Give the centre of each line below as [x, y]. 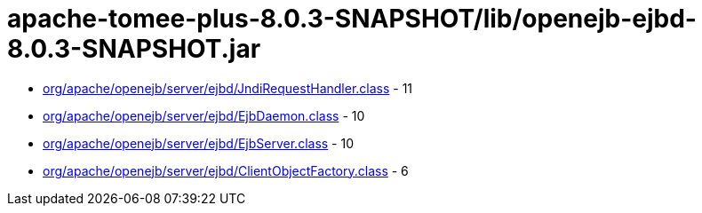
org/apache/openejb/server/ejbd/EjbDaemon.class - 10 [204, 115]
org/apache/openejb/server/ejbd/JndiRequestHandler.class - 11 [228, 88]
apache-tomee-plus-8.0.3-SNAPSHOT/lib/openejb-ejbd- [352, 19]
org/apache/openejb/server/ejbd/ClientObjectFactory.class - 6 [226, 170]
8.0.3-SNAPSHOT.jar [134, 49]
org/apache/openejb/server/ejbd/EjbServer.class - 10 [199, 143]
